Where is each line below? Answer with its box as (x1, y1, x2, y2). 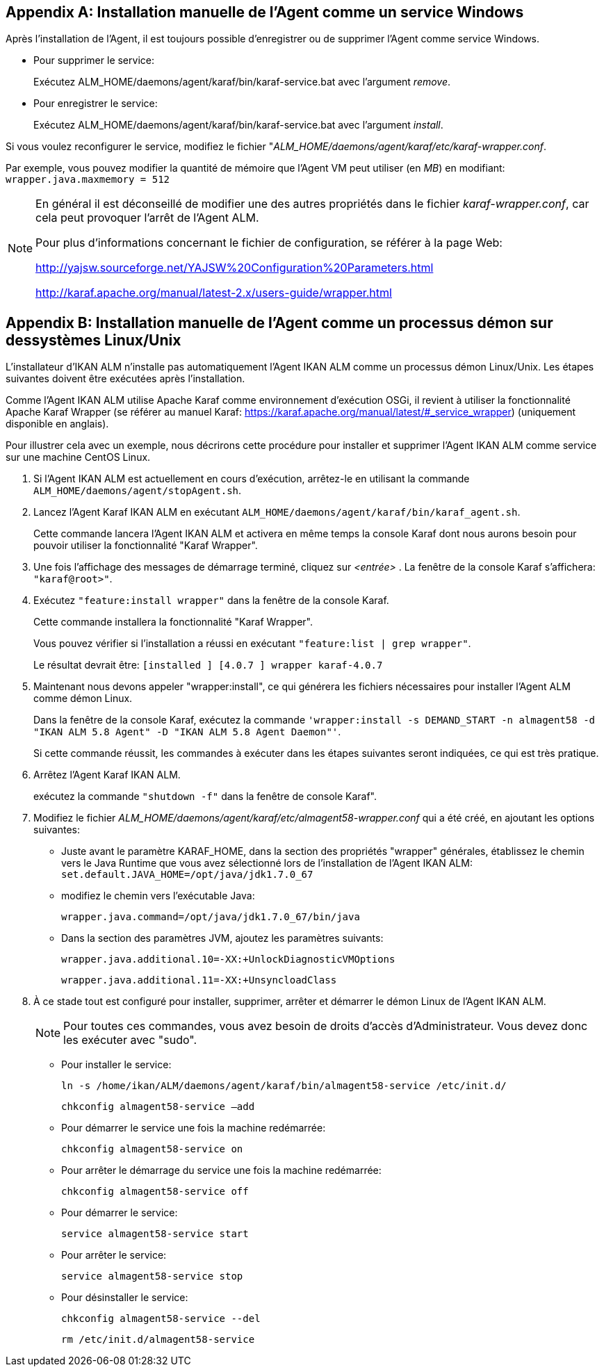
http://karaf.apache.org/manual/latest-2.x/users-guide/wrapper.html (35, 286, 392, 300)
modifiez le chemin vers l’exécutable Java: (61, 890, 255, 902)
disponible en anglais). (6, 418, 109, 430)
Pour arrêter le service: (61, 1249, 167, 1261)
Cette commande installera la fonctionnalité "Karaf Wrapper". (33, 616, 313, 628)
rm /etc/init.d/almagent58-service (61, 1334, 255, 1346)
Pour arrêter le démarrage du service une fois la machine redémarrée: (61, 1164, 382, 1177)
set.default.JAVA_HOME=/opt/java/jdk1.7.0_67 (61, 869, 313, 881)
